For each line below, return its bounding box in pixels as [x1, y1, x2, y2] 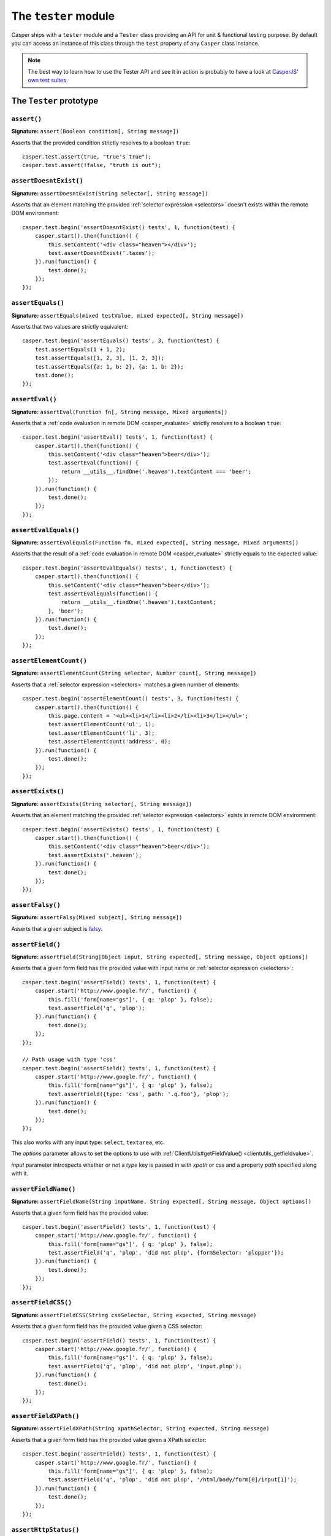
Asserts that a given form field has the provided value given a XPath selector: [11, 1436, 207, 1443]
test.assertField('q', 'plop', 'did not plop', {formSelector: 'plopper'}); [48, 1249, 284, 1256]
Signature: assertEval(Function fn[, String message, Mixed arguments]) [11, 408, 228, 415]
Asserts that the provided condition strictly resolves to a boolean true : [11, 139, 191, 146]
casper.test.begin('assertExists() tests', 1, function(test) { [22, 826, 220, 833]
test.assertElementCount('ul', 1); [48, 721, 155, 728]
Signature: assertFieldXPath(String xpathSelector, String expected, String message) [11, 1425, 270, 1432]
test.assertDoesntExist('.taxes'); [48, 249, 155, 256]
